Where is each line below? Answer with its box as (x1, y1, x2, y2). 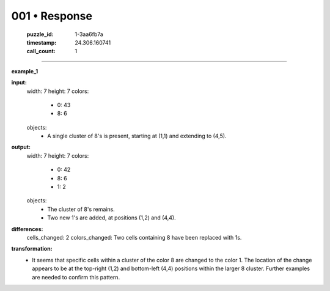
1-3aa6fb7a (75, 31, 103, 38)
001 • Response (11, 9, 93, 23)
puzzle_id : (26, 31, 54, 38)
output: (11, 144, 31, 151)
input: (11, 79, 27, 86)
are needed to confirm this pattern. (32, 273, 120, 281)
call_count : (26, 48, 56, 55)
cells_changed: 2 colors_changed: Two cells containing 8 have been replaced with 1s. (26, 234, 242, 241)
